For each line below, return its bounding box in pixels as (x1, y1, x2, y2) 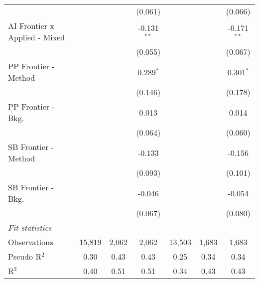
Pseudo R (8, 251, 42, 262)
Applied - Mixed (8, 31, 65, 43)
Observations (8, 236, 53, 248)
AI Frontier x (8, 20, 54, 31)
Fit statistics (8, 222, 52, 233)
